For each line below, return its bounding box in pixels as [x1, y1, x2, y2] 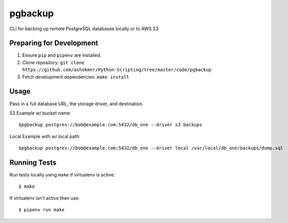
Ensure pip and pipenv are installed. [22, 52, 102, 58]
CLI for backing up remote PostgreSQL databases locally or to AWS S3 [9, 26, 159, 32]
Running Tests [9, 158, 56, 167]
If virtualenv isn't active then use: [9, 195, 80, 201]
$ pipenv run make [18, 207, 65, 213]
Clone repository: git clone [22, 59, 85, 65]
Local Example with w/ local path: [9, 133, 80, 139]
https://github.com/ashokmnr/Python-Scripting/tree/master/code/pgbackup [22, 67, 212, 73]
